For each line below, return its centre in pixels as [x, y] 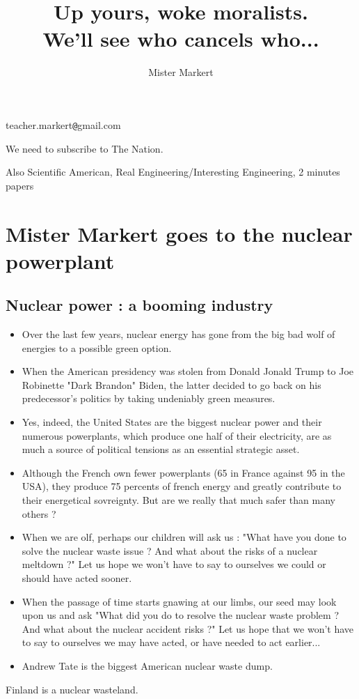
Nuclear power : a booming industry [139, 305]
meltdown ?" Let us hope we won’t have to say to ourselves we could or [174, 564]
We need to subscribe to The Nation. [85, 148]
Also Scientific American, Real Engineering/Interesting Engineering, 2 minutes [173, 172]
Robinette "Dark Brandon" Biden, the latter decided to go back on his [171, 384]
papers [20, 185]
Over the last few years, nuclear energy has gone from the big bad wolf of [178, 334]
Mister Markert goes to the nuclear [179, 233]
